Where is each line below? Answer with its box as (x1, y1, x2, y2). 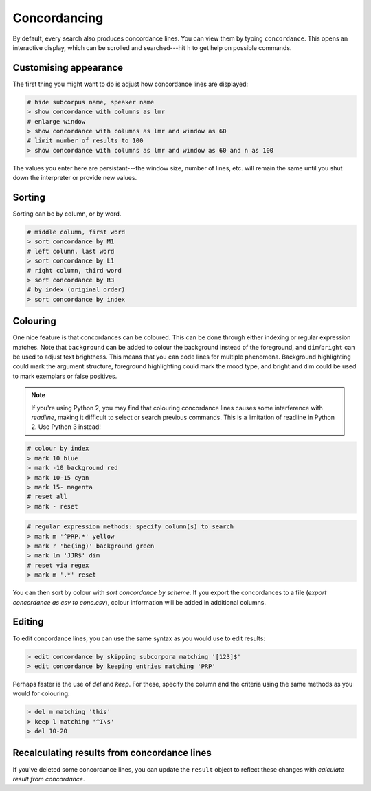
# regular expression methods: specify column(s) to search (27, 523, 234, 531)
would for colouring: (12, 689, 70, 698)
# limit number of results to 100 (27, 137, 144, 144)
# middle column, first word (27, 228, 126, 236)
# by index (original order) (27, 286, 126, 293)
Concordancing (12, 10, 104, 25)
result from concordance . (12, 775, 85, 783)
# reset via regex (27, 561, 89, 569)
